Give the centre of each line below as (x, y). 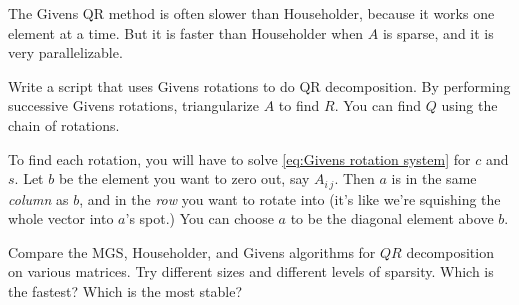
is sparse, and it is (438, 32)
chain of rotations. (64, 124)
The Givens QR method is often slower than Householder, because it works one (251, 13)
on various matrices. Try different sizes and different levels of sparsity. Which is (251, 271)
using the (469, 105)
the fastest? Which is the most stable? (125, 290)
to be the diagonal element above (392, 218)
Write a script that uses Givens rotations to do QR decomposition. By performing (259, 85)
